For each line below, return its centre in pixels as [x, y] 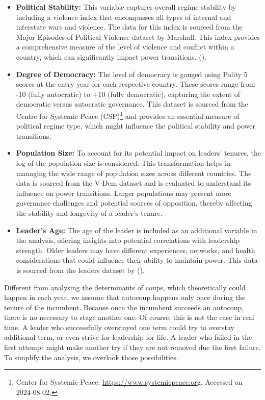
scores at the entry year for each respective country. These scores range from [136, 84]
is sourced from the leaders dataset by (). [80, 270]
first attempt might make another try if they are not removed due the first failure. [132, 347]
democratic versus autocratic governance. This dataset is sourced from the [132, 104]
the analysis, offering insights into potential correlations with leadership [128, 240]
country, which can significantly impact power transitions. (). [111, 56]
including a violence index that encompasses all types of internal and [124, 17]
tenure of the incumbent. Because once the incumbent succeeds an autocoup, [124, 307]
